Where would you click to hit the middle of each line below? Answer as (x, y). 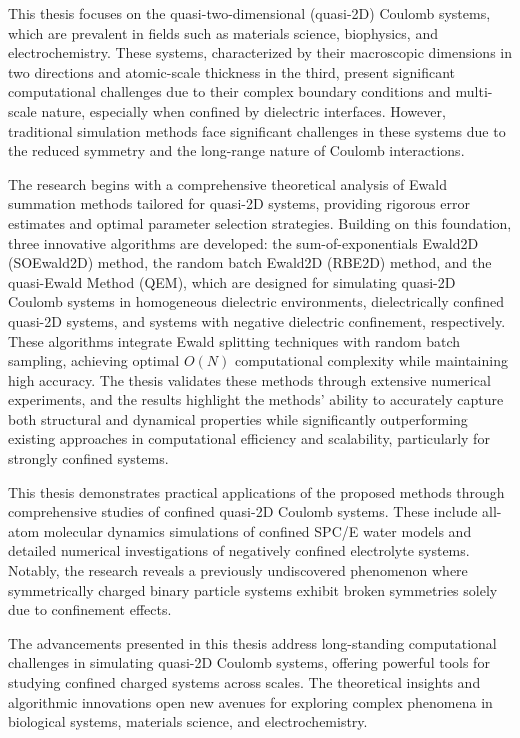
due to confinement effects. (90, 609)
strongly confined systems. (88, 458)
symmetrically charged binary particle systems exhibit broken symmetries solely (253, 589)
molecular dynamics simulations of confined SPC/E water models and (257, 530)
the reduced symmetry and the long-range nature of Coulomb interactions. (236, 150)
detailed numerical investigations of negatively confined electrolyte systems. (239, 550)
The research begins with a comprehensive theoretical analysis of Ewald (227, 183)
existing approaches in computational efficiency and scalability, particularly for (249, 438)
